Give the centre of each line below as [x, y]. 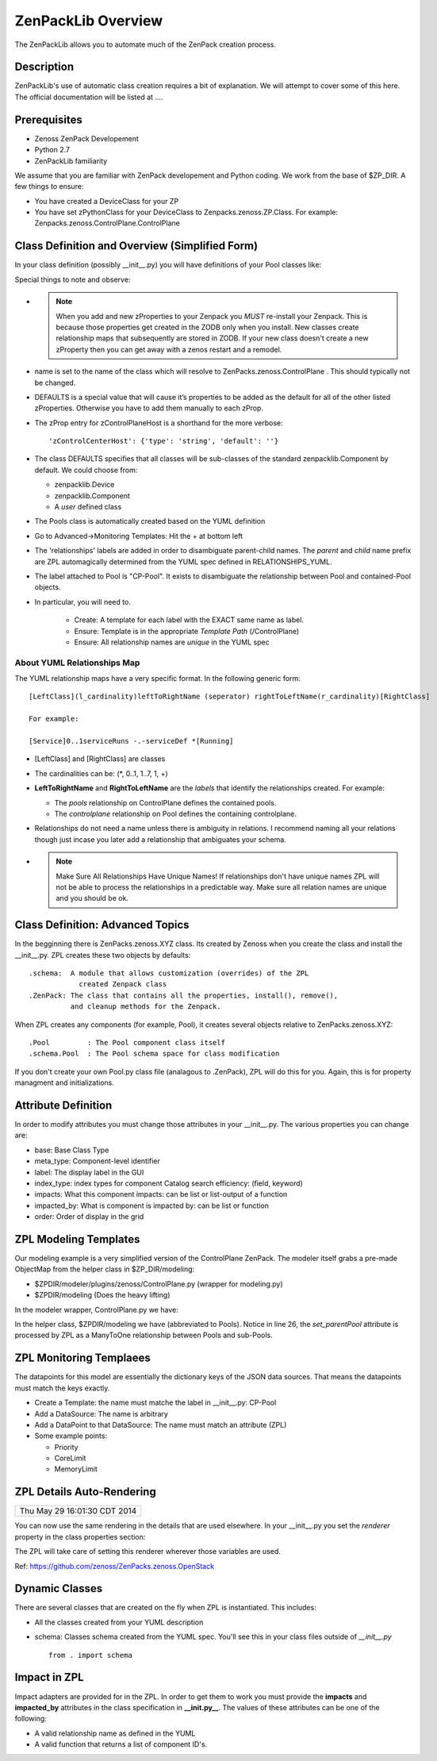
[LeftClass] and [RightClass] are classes [100, 759]
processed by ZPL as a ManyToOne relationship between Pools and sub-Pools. [144, 1335]
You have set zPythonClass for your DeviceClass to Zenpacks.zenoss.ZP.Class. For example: [186, 212]
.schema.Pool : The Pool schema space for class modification [154, 1054]
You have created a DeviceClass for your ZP [106, 201]
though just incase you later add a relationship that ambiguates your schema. [161, 839]
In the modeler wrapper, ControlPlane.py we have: [96, 1309]
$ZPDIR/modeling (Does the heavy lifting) [102, 1295]
